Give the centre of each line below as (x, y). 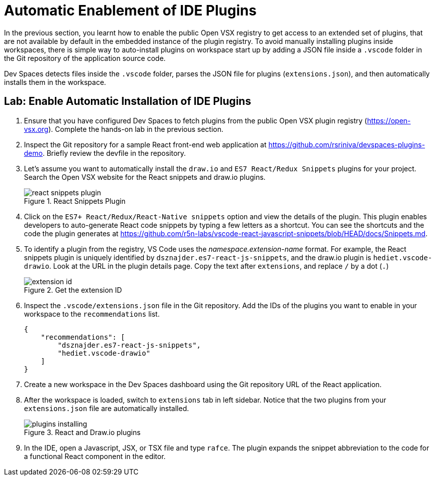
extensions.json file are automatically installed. (107, 408)
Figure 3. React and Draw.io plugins (82, 432)
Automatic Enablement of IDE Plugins (130, 10)
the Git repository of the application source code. (85, 58)
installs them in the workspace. (55, 82)
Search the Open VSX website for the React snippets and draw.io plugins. (145, 177)
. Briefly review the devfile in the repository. (114, 153)
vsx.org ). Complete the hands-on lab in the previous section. (124, 129)
